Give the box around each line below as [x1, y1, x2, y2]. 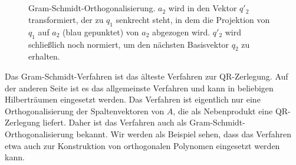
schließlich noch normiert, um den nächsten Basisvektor [28, 38, 229, 50]
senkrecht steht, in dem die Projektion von [116, 13, 270, 25]
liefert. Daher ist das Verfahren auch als [42, 116, 187, 128]
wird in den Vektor [168, 2, 237, 14]
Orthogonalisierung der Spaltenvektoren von [5, 104, 165, 117]
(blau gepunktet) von [63, 25, 139, 38]
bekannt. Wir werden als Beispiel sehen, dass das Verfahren [76, 127, 291, 140]
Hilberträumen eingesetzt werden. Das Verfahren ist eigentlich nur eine [5, 93, 261, 105]
